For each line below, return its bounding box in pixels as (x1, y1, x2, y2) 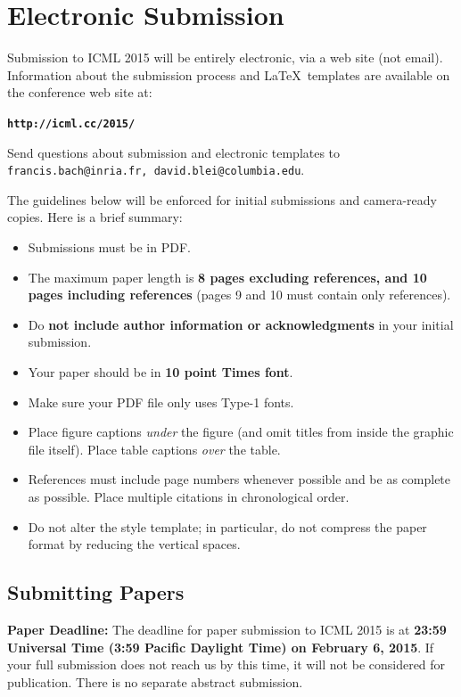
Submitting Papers (7, 578, 185, 606)
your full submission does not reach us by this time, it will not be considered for (7, 655, 446, 674)
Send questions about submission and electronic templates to (7, 143, 341, 161)
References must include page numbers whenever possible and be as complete (28, 470, 451, 488)
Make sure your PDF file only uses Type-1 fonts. (28, 392, 294, 411)
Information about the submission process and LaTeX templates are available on (7, 65, 450, 84)
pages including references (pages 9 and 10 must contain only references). (28, 285, 451, 304)
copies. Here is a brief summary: (7, 208, 183, 226)
